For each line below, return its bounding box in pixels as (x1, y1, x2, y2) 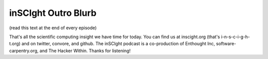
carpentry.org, (9, 48, 39, 54)
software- (216, 41, 237, 47)
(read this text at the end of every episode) (9, 25, 97, 31)
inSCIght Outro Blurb (9, 7, 97, 18)
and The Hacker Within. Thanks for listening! (39, 48, 131, 54)
